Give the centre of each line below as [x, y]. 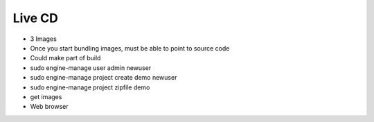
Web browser [49, 107]
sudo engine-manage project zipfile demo [90, 87]
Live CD [35, 18]
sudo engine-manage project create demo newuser [104, 78]
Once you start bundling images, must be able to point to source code [130, 48]
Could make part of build [65, 58]
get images [46, 96]
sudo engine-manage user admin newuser [91, 68]
